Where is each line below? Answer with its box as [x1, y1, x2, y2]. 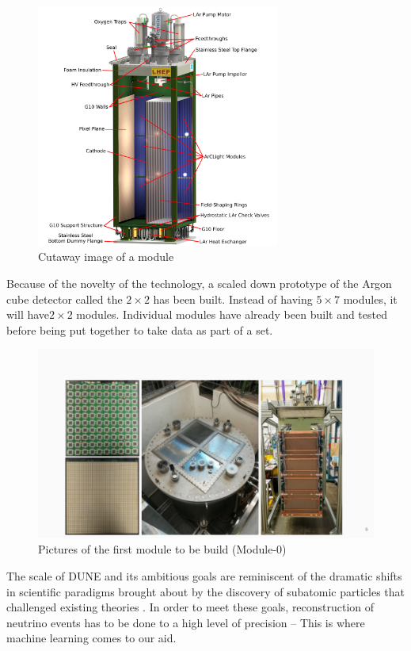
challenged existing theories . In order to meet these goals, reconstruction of [6, 599, 375, 615]
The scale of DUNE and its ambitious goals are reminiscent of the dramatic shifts [6, 568, 402, 584]
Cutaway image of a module [38, 248, 174, 265]
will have [6, 306, 50, 323]
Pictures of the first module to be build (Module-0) [38, 541, 287, 557]
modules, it [343, 290, 398, 307]
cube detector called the [6, 290, 123, 307]
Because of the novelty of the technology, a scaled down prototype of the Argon [6, 274, 392, 291]
